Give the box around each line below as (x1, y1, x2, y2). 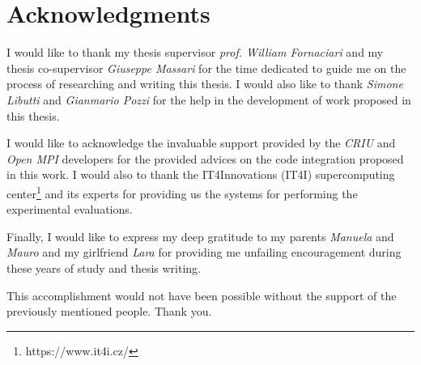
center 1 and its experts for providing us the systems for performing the (6, 182, 358, 202)
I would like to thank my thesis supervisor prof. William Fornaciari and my (6, 44, 384, 61)
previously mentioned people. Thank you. (6, 303, 212, 320)
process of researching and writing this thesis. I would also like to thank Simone (6, 75, 403, 92)
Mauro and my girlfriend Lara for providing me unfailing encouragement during (6, 244, 402, 261)
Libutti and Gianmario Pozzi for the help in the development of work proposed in (6, 91, 411, 108)
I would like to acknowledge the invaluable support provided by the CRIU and (6, 134, 396, 151)
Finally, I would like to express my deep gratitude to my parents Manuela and (6, 227, 394, 244)
